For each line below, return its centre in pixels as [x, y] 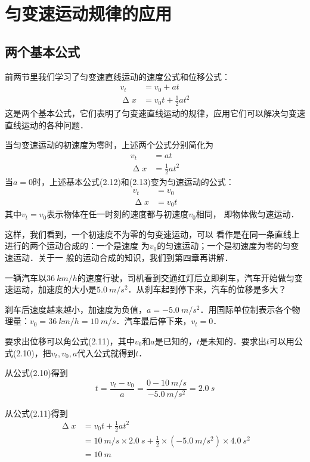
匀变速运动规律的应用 [89, 13]
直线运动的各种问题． [46, 124]
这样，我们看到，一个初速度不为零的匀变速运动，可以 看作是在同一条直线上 [152, 234]
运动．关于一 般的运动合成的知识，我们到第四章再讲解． [123, 258]
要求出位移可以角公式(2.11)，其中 [70, 341]
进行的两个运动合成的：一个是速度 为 [77, 246]
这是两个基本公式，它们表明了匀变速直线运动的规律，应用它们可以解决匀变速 [155, 113]
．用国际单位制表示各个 [246, 309]
